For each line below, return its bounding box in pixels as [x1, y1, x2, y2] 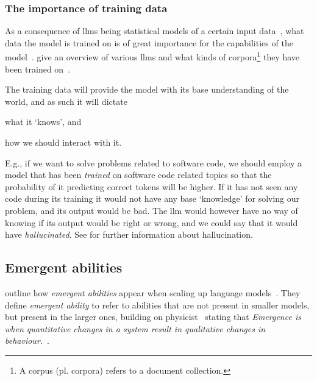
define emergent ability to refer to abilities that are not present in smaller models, [5, 298, 310, 311]
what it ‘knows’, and [5, 115, 82, 128]
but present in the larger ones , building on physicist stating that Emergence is [5, 310, 301, 323]
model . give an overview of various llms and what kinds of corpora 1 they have [5, 49, 300, 63]
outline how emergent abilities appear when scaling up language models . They [5, 286, 301, 299]
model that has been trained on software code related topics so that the [5, 168, 272, 181]
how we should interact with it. [5, 136, 122, 149]
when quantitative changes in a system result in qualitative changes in [5, 322, 266, 335]
